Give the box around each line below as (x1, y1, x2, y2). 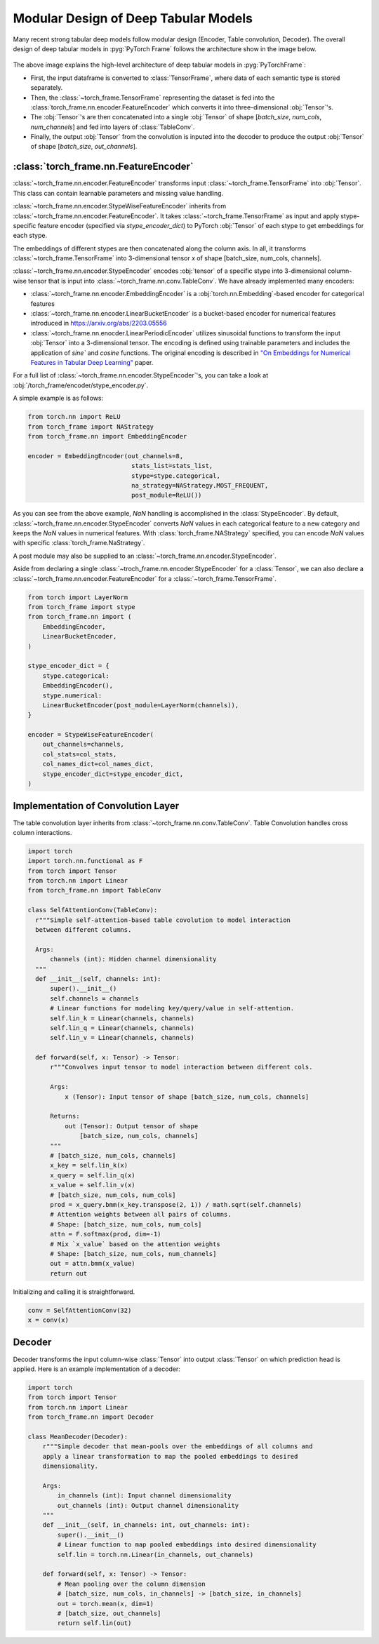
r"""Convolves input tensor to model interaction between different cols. (50, 1063, 313, 1071)
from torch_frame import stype (27, 603, 136, 610)
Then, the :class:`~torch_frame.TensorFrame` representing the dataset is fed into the (30, 93, 275, 102)
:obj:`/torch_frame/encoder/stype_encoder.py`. (13, 381, 149, 389)
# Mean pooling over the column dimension (57, 1579, 206, 1588)
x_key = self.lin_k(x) (50, 1161, 128, 1170)
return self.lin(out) (57, 1619, 132, 1627)
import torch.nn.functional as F (27, 857, 143, 865)
